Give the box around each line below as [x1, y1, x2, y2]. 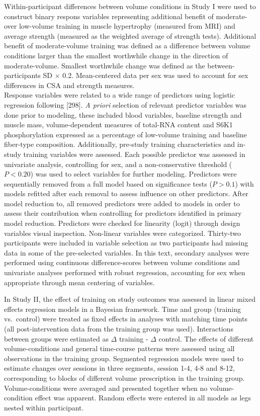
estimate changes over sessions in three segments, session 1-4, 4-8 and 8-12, [4, 363, 235, 373]
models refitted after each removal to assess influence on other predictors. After [4, 188, 248, 199]
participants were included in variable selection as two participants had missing [4, 237, 248, 248]
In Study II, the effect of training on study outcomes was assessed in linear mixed [4, 294, 255, 304]
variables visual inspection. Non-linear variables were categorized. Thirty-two [4, 227, 241, 238]
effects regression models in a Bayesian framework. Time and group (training [4, 303, 241, 314]
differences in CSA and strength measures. [4, 79, 135, 90]
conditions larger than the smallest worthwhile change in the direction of [4, 50, 228, 60]
